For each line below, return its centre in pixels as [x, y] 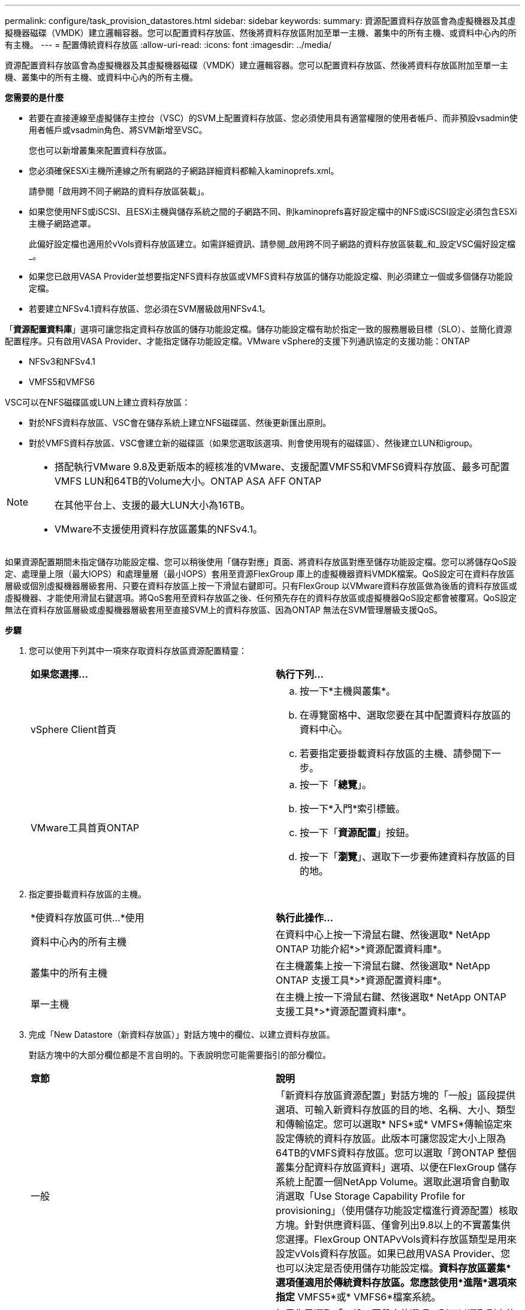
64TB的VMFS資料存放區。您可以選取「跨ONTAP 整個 [396, 1153]
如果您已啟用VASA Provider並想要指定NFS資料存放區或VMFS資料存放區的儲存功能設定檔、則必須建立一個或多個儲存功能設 [271, 276]
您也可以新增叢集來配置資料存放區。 [100, 150]
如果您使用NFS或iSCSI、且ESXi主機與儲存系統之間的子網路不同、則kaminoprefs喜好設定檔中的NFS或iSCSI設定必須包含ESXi [273, 211]
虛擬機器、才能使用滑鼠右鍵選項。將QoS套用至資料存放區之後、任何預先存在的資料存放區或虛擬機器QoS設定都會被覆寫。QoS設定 [261, 598]
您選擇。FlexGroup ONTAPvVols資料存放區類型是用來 [396, 1239]
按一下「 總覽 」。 [336, 785]
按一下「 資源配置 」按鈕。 [357, 833]
